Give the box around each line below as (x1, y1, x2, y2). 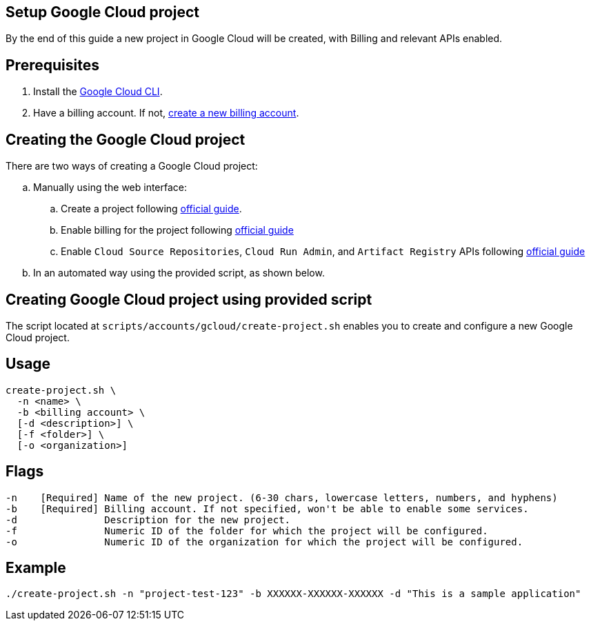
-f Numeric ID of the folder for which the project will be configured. (6, 525, 488, 536)
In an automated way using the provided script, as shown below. (33, 267, 325, 279)
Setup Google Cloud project (6, 3, 199, 21)
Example (6, 559, 66, 577)
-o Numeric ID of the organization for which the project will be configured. (6, 536, 523, 547)
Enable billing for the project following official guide (61, 224, 294, 236)
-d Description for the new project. (6, 514, 291, 525)
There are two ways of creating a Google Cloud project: (6, 160, 258, 172)
